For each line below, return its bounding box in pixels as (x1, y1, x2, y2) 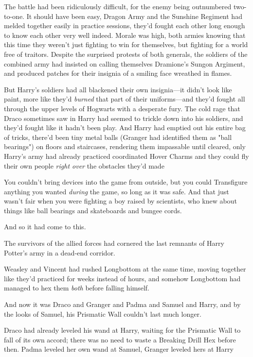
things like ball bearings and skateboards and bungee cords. (4, 205, 182, 215)
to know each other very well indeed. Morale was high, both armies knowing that (4, 30, 246, 40)
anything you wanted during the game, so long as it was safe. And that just (4, 186, 229, 196)
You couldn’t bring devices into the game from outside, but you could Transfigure (4, 177, 248, 187)
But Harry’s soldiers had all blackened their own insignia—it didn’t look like (4, 84, 232, 94)
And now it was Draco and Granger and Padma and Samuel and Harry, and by (4, 299, 241, 309)
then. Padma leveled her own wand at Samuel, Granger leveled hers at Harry (4, 344, 234, 354)
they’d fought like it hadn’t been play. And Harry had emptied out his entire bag (4, 122, 246, 133)
